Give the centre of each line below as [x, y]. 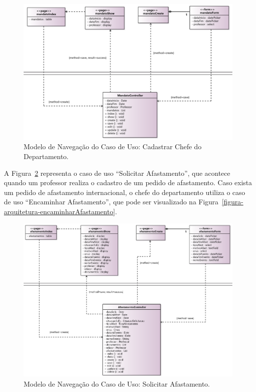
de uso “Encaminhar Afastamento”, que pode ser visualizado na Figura [111, 202]
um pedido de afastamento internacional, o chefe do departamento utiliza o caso [125, 192]
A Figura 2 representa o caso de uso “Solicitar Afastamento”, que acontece [117, 173]
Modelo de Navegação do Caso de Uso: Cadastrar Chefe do [113, 147]
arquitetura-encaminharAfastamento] [60, 211]
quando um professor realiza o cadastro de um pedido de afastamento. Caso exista [128, 182]
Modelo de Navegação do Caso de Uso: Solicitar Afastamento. [117, 384]
